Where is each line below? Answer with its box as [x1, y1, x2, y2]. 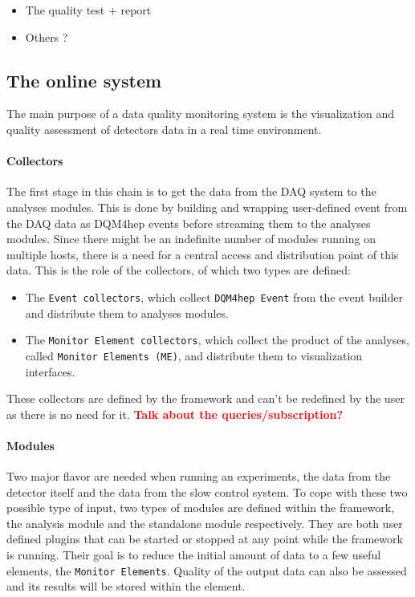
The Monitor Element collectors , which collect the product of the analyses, [25, 331, 409, 348]
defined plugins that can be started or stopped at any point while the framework [6, 530, 403, 547]
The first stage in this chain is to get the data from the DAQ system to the [6, 183, 376, 200]
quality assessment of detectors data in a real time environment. [6, 120, 322, 137]
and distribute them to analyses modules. [25, 304, 229, 321]
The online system [6, 67, 162, 92]
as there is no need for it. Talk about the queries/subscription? [6, 405, 344, 422]
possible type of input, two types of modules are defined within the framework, [6, 499, 395, 516]
